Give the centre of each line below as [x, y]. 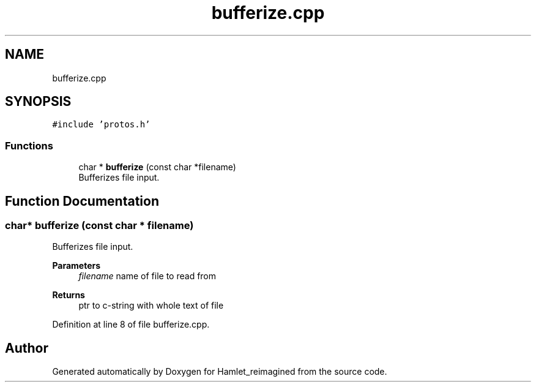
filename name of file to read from [147, 276]
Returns [69, 295]
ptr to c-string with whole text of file [151, 306]
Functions [29, 145]
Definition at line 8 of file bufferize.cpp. [131, 325]
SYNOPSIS [38, 102]
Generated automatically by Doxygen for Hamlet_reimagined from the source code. [220, 372]
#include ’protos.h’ [101, 125]
